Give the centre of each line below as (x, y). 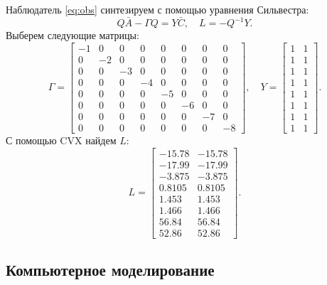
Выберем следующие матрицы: (73, 35)
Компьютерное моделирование (110, 270)
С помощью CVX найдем (61, 140)
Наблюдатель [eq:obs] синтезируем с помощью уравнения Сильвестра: (157, 9)
